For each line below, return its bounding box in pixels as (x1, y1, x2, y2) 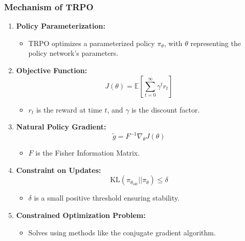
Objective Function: (16, 65, 87, 75)
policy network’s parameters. (28, 48, 119, 58)
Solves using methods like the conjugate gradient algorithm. (28, 227, 216, 237)
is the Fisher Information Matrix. (35, 147, 140, 158)
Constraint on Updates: (16, 164, 101, 175)
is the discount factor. (131, 104, 200, 115)
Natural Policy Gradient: (16, 121, 106, 132)
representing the (190, 37, 241, 48)
